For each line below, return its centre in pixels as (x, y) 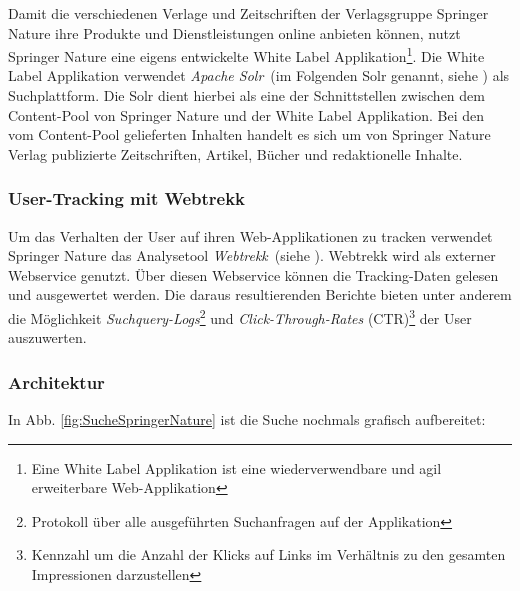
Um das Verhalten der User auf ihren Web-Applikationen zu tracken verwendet (250, 235)
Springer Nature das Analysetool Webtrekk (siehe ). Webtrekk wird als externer (252, 255)
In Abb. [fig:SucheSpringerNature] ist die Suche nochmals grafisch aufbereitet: (247, 419)
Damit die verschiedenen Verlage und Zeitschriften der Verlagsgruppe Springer (248, 13)
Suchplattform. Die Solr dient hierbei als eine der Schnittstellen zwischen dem (246, 95)
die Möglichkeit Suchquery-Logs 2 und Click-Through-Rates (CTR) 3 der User (240, 316)
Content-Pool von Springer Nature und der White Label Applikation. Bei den (246, 114)
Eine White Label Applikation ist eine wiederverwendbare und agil (236, 467)
